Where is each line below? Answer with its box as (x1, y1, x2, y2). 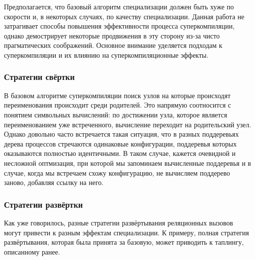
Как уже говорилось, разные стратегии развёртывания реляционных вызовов (4, 217, 233, 227)
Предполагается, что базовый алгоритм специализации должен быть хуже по (4, 1, 234, 11)
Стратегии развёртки (4, 198, 83, 210)
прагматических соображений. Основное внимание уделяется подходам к (4, 40, 223, 50)
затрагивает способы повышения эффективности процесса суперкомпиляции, (4, 21, 235, 31)
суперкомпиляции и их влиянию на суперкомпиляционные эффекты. (4, 49, 209, 60)
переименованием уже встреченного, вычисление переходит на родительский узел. (4, 119, 252, 129)
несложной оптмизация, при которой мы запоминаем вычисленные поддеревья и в (4, 157, 251, 168)
